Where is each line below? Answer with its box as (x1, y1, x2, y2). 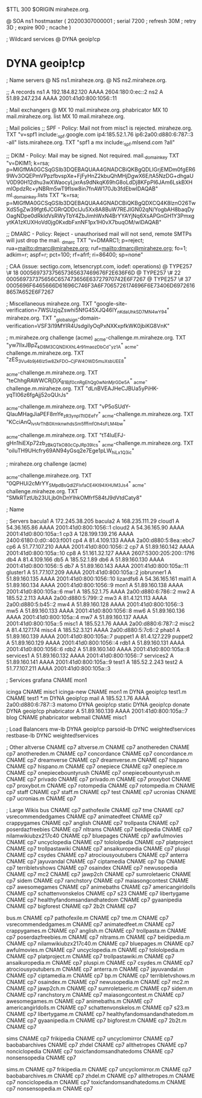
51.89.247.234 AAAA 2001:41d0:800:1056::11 (6, 94, 117, 102)
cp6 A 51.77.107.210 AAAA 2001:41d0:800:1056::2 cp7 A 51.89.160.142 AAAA (6, 543, 195, 550)
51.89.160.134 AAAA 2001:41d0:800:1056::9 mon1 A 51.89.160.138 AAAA (6, 581, 184, 588)
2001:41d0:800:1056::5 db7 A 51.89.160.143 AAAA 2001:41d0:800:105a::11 (6, 562, 189, 569)
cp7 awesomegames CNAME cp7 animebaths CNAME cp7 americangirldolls (6, 883, 196, 891)
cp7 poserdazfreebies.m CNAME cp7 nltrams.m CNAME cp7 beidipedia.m (6, 933, 190, 941)
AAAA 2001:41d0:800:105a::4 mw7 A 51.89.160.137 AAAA (6, 613, 148, 620)
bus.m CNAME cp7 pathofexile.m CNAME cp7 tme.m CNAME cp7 (6, 914, 169, 921)
